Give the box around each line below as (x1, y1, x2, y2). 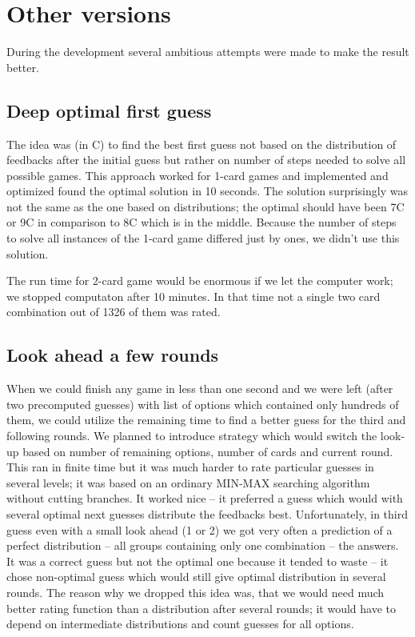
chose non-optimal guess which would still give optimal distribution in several (6, 568, 386, 585)
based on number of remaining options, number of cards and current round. (22, 443, 393, 459)
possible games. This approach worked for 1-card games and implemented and (6, 166, 389, 183)
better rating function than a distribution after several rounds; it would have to (6, 599, 397, 616)
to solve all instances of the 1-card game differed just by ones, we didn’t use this (6, 230, 400, 246)
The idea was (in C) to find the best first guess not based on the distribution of (6, 135, 397, 152)
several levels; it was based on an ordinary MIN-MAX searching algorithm (6, 474, 370, 491)
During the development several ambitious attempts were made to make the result (6, 43, 409, 60)
